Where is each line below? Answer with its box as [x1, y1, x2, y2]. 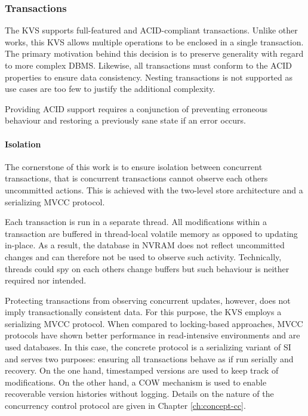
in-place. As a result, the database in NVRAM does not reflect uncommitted [5, 239, 285, 251]
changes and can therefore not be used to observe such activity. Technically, [5, 250, 282, 263]
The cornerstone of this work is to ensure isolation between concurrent [5, 160, 263, 172]
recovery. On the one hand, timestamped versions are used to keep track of [5, 364, 279, 377]
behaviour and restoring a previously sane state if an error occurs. [5, 114, 246, 127]
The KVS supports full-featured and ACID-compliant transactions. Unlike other [5, 24, 298, 36]
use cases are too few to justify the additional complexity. [5, 82, 215, 95]
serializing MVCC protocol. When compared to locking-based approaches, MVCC [5, 317, 303, 329]
